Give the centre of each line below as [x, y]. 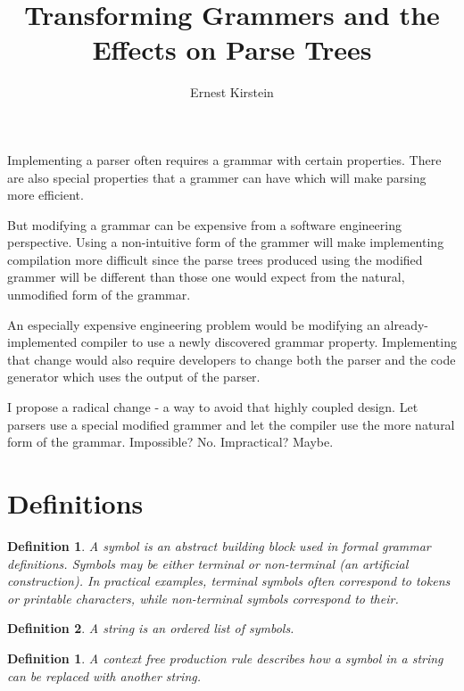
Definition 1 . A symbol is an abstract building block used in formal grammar [219, 545]
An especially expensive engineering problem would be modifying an [194, 324]
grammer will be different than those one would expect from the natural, [206, 277]
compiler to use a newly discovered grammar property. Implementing [269, 342]
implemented [42, 342]
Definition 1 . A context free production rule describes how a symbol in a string [225, 658]
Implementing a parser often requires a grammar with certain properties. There [224, 159]
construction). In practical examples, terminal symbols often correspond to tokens [229, 581]
